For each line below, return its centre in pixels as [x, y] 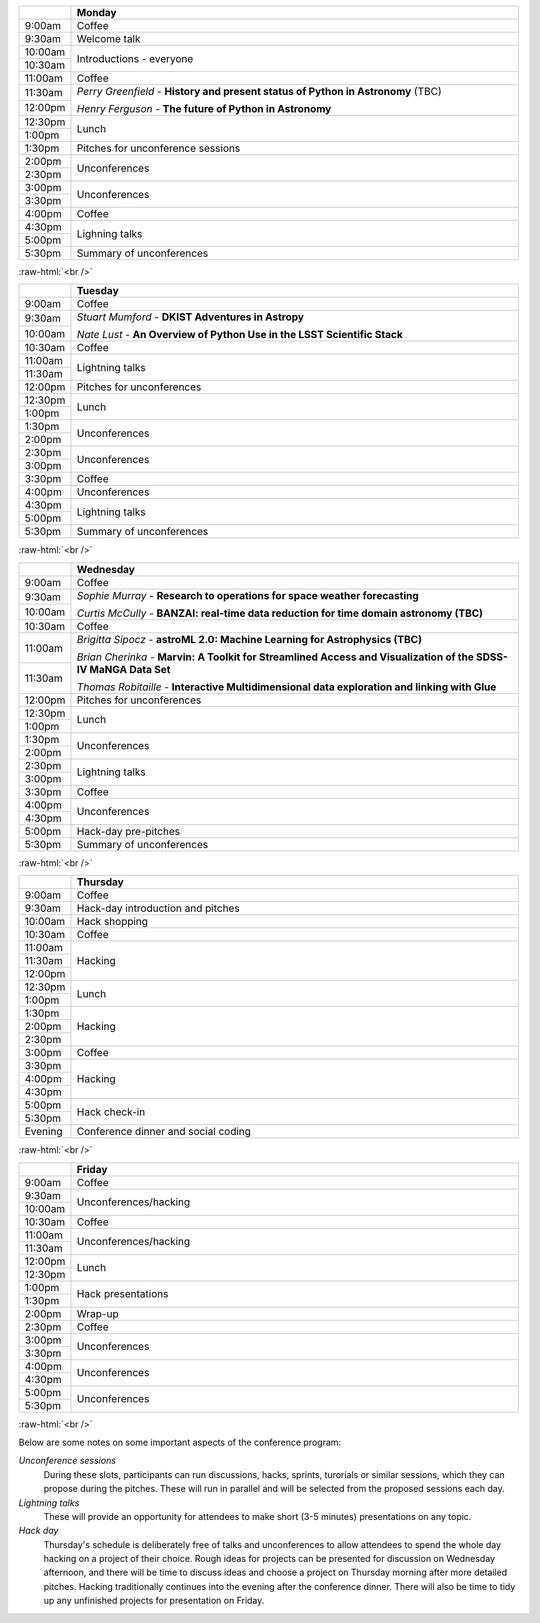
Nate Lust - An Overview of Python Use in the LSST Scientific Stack [240, 335]
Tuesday [97, 291]
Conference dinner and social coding [164, 1132]
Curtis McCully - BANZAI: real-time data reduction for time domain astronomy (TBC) [280, 613]
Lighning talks [109, 233]
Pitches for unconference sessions [158, 148]
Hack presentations [122, 1294]
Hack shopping [112, 922]
